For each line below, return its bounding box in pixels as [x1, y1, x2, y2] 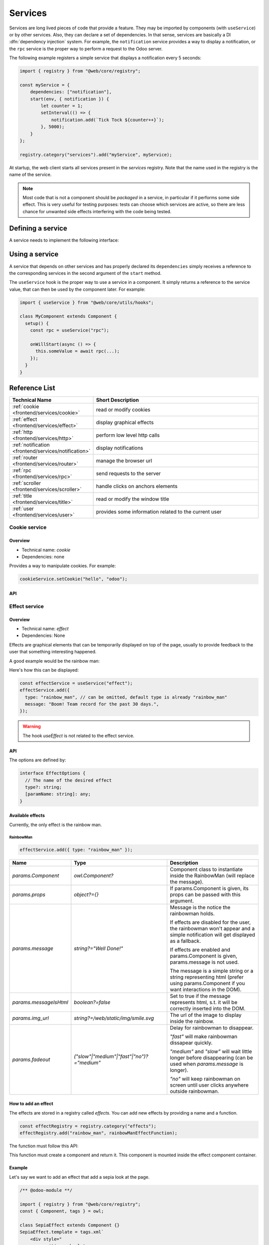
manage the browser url [96, 457, 152, 464]
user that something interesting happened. [9, 649, 97, 655]
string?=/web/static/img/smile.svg [74, 1014, 154, 1021]
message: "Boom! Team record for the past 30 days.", [25, 701, 159, 707]
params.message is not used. [169, 959, 239, 966]
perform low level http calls [96, 432, 160, 439]
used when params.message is [169, 1060, 244, 1067]
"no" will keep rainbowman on [169, 1075, 241, 1082]
